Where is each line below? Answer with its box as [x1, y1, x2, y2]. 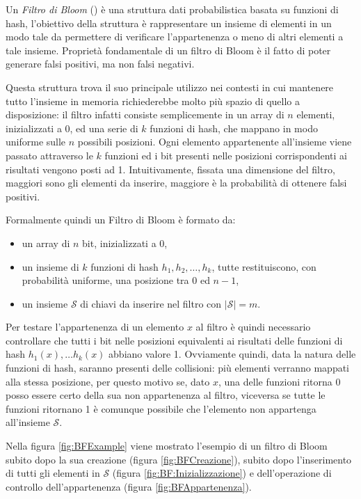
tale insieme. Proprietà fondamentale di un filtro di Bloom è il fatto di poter [6, 42, 331, 57]
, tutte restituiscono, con [211, 259, 316, 274]
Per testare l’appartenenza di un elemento [6, 319, 184, 334]
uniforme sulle [6, 134, 66, 149]
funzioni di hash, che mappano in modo [150, 120, 318, 135]
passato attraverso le [6, 148, 93, 162]
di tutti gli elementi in [6, 466, 100, 480]
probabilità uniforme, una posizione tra [22, 273, 189, 287]
